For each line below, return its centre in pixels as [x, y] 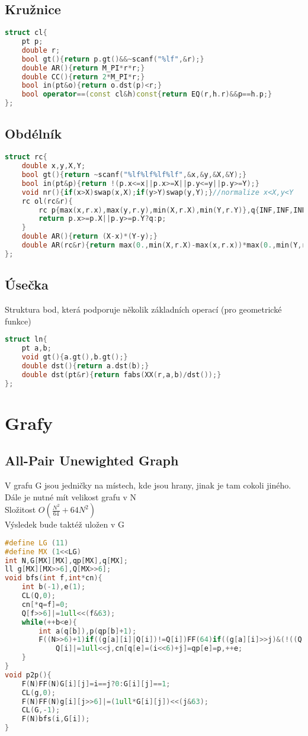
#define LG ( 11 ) [37, 543]
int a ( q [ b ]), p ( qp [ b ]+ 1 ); [88, 631]
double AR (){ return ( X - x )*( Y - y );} [89, 237]
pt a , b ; [36, 348]
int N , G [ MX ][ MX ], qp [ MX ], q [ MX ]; [66, 560]
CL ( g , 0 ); [38, 692]
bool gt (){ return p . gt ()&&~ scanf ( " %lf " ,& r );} [113, 59]
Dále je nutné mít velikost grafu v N [70, 496]
